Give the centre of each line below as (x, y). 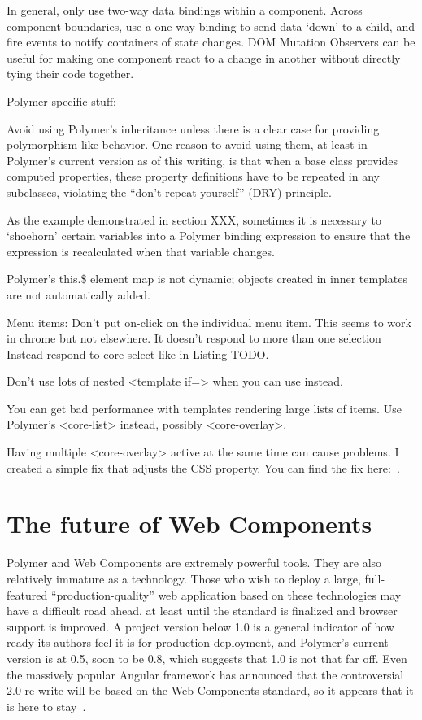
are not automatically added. (79, 294)
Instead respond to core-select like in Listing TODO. (138, 353)
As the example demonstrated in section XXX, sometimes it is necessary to (194, 219)
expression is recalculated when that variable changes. (141, 251)
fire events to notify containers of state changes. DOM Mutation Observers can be (211, 42)
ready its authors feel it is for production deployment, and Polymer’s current (198, 642)
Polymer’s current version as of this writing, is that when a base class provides (202, 160)
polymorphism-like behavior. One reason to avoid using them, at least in (187, 144)
